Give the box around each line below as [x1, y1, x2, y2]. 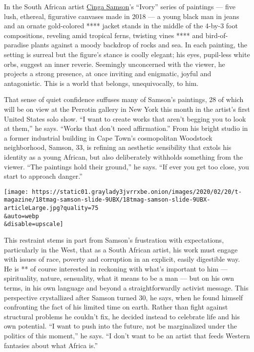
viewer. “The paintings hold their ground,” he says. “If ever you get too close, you [4, 161, 249, 171]
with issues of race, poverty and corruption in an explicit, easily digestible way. [4, 254, 240, 264]
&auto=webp [4, 212, 39, 220]
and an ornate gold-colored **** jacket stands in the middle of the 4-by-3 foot [4, 21, 238, 31]
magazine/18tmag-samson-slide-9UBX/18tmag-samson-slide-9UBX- [4, 196, 211, 204]
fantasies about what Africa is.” [4, 340, 98, 350]
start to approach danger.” [4, 171, 83, 181]
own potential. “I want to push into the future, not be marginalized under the [4, 321, 237, 331]
